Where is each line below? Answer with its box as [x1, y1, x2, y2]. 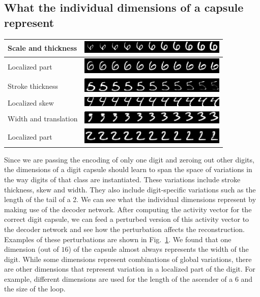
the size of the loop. [4, 283, 66, 294]
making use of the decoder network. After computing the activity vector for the [4, 204, 252, 214]
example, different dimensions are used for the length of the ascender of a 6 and [4, 273, 253, 284]
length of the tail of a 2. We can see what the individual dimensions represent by [4, 194, 256, 205]
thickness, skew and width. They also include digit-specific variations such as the [4, 184, 256, 194]
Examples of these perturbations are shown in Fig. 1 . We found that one [4, 234, 232, 244]
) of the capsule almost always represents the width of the [68, 244, 249, 254]
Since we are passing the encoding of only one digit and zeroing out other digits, [4, 154, 254, 164]
